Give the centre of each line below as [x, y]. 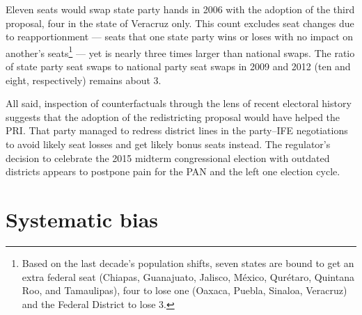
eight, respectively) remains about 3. [84, 80]
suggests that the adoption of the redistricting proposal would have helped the [173, 116]
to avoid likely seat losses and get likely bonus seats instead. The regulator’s [168, 144]
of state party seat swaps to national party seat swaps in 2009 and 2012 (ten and [178, 66]
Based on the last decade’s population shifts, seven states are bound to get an [188, 262]
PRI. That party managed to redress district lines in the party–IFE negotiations [177, 130]
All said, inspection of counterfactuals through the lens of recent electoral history [179, 103]
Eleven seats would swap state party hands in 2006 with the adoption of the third [180, 9]
